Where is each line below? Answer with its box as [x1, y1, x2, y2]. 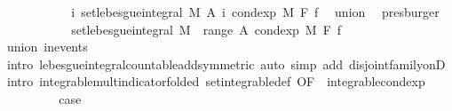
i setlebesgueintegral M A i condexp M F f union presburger [71, 3, 440, 20]
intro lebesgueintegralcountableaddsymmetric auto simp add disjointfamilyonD [6, 54, 446, 73]
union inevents [6, 37, 88, 56]
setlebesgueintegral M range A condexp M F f [71, 20, 342, 38]
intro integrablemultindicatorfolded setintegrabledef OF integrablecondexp [6, 72, 425, 91]
